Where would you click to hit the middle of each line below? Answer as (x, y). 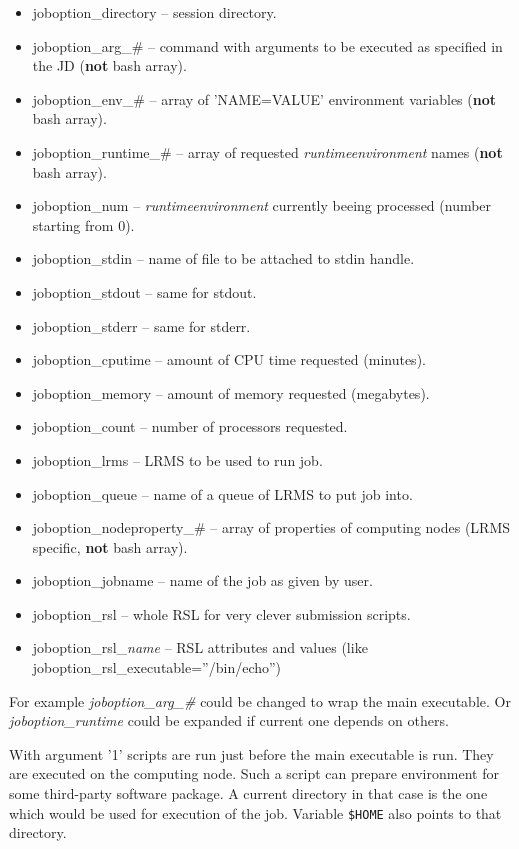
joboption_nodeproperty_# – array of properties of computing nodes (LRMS (271, 527)
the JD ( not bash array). (109, 65)
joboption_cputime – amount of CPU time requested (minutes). (229, 359)
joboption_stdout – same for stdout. (144, 291)
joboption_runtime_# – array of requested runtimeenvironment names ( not (267, 151)
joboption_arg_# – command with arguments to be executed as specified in (267, 45)
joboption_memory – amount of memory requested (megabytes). (231, 392)
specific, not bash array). (110, 546)
